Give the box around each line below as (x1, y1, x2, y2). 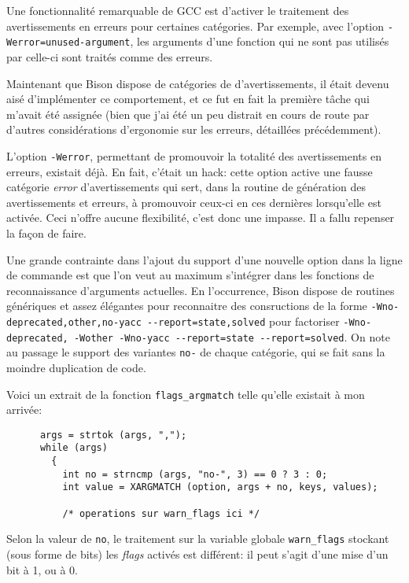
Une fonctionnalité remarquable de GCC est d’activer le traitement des (6, 2, 349, 18)
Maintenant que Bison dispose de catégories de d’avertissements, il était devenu (6, 75, 389, 91)
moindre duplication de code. (6, 359, 146, 375)
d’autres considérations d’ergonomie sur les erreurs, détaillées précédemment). (6, 121, 381, 138)
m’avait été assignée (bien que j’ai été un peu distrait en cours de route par (6, 105, 370, 122)
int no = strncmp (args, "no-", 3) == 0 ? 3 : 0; (62, 468, 328, 480)
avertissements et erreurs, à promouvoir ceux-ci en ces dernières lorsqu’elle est (6, 194, 381, 210)
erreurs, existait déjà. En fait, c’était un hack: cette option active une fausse (6, 163, 373, 179)
